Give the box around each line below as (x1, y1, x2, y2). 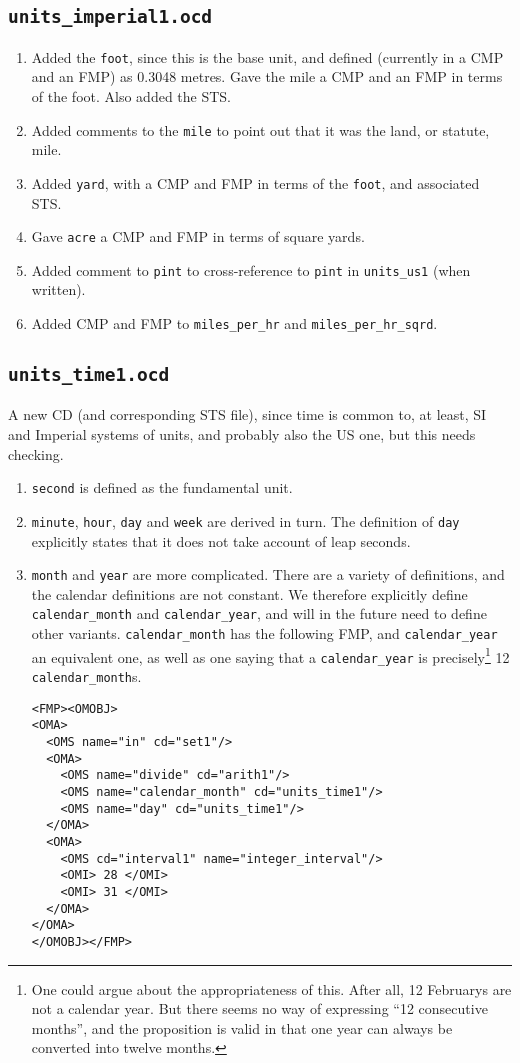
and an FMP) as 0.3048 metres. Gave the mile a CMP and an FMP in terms (31, 66, 503, 87)
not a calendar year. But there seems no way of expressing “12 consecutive (31, 998, 488, 1019)
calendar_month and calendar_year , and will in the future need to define (31, 603, 487, 624)
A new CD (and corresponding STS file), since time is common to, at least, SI (8, 404, 487, 425)
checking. (8, 443, 64, 464)
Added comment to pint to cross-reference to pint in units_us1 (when (31, 259, 471, 280)
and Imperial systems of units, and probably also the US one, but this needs (8, 424, 476, 445)
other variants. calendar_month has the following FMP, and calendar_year (31, 623, 498, 644)
